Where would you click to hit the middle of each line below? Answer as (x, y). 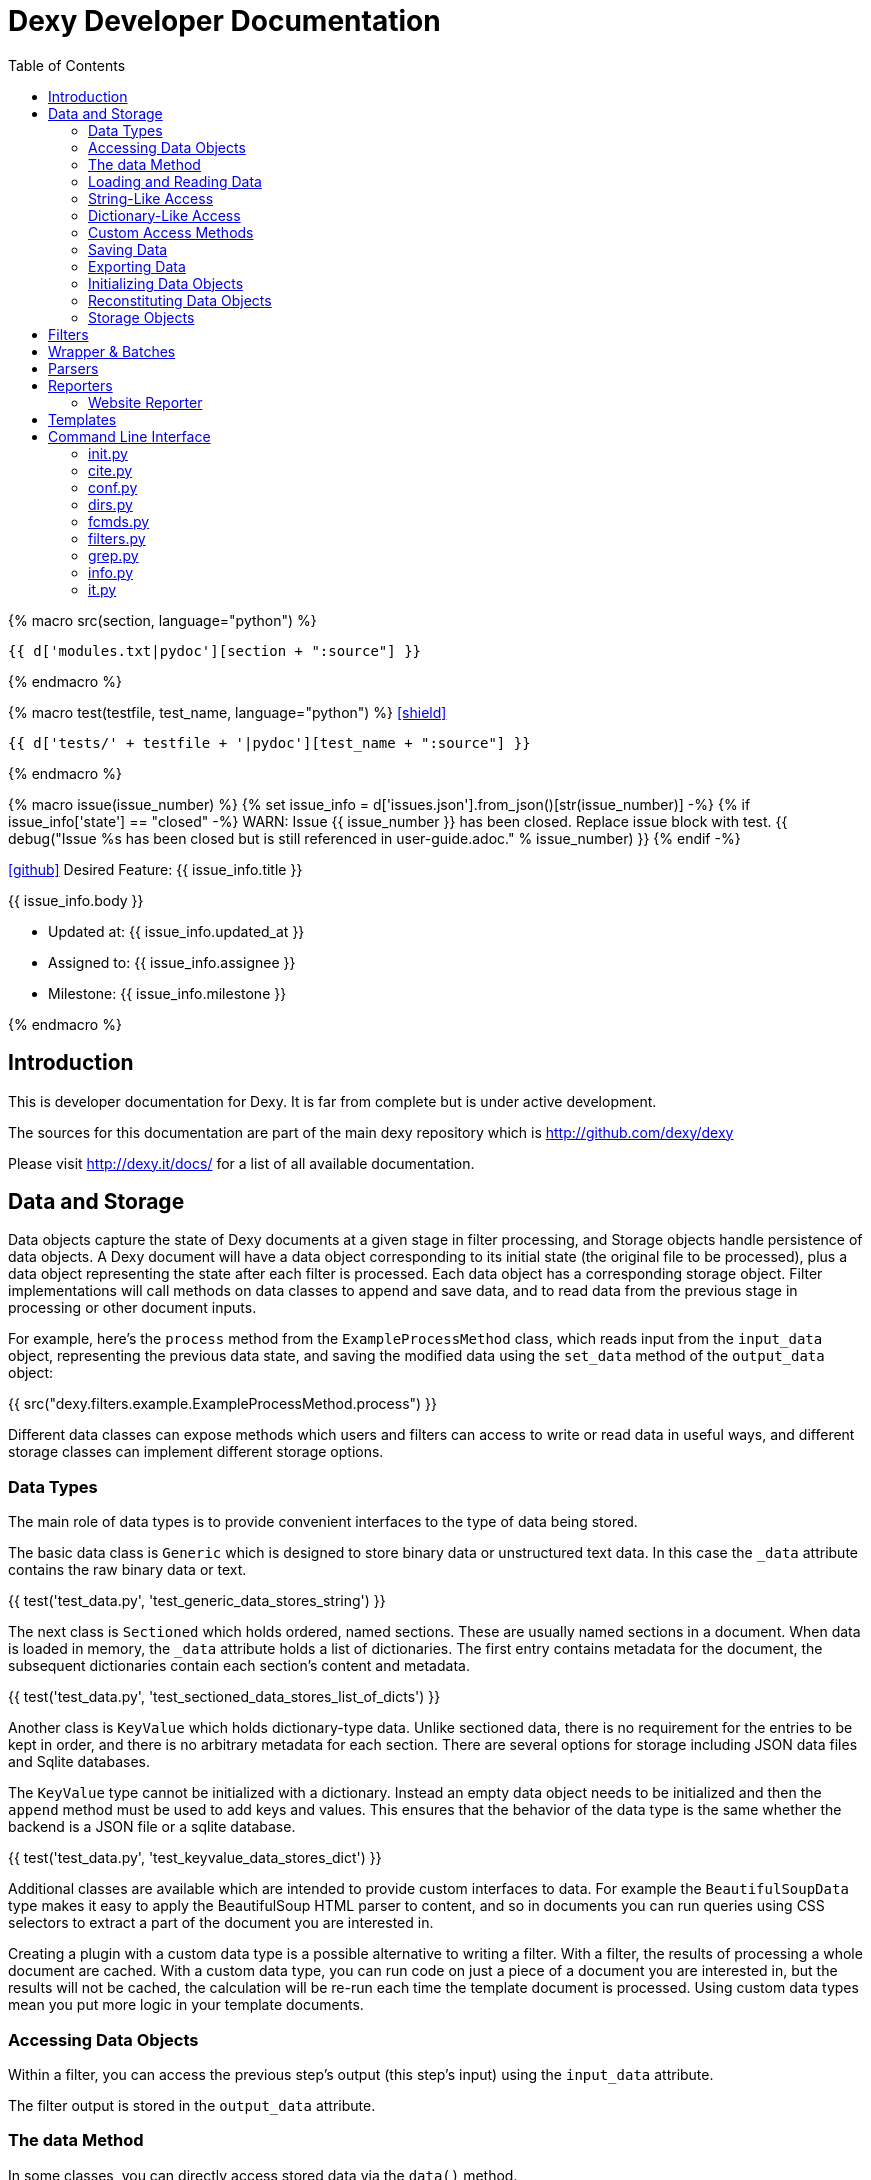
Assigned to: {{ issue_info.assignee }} (172, 962)
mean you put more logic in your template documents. (186, 2005)
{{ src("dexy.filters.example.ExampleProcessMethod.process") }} (223, 1404)
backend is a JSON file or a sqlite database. (152, 1827)
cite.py (110, 470)
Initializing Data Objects (166, 283)
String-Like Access (151, 198)
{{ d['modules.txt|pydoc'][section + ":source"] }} (215, 650)
